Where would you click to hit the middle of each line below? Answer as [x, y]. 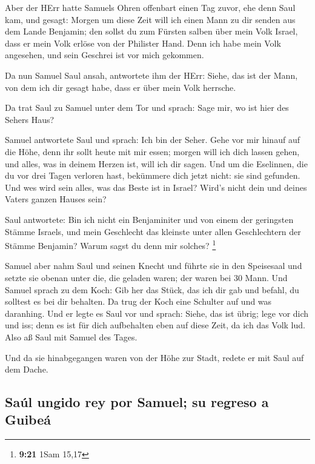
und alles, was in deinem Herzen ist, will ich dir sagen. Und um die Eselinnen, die [156, 163]
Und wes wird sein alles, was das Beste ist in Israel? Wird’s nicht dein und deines [156, 187]
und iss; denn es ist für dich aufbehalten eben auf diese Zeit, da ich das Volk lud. [155, 325]
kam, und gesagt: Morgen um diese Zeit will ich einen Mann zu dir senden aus [150, 19]
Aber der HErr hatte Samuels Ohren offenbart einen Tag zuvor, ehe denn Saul [150, 7]
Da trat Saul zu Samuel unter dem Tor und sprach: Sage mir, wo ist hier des [147, 108]
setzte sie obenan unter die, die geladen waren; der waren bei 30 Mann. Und [146, 277]
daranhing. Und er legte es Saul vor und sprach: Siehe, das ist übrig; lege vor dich [157, 313]
